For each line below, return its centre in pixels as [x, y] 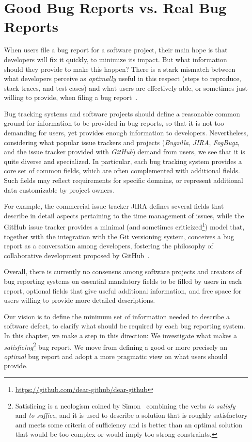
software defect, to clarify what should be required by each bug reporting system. [125, 326]
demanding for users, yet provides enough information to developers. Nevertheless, [126, 133]
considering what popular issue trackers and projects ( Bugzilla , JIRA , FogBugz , [122, 142]
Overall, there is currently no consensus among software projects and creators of [123, 271]
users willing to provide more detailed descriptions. [79, 300]
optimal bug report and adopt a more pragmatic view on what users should [116, 356]
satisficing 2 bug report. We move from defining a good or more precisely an [116, 346]
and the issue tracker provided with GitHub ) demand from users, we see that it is [125, 152]
